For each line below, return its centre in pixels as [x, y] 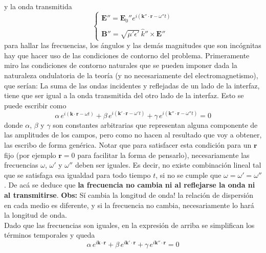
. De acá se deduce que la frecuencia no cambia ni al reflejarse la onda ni [130, 185]
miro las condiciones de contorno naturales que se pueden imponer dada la [121, 65]
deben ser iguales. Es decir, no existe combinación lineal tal [168, 165]
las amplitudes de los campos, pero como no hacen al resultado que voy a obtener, [133, 135]
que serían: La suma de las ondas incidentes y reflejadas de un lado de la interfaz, [132, 85]
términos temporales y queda [50, 235]
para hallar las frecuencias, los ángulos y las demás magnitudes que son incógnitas [133, 45]
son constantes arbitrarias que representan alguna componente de [155, 124]
